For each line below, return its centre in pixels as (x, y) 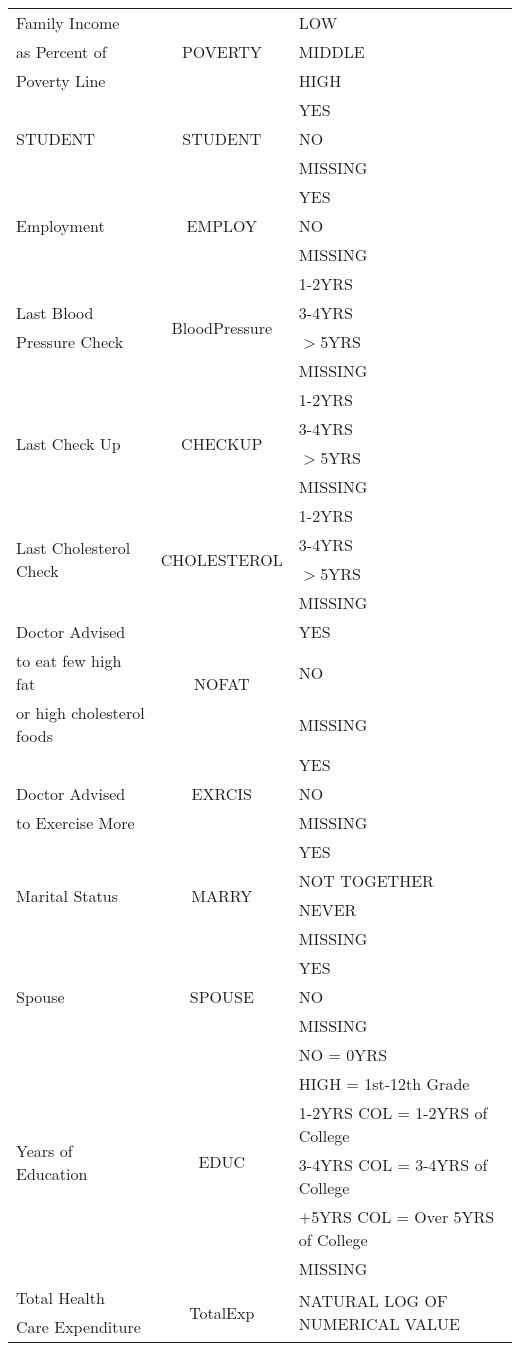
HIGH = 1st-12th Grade (384, 1083)
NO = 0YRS (343, 1054)
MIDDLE (331, 51)
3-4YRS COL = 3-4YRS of (393, 1164)
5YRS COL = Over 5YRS (403, 1216)
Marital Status (67, 895)
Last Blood (55, 312)
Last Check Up (68, 443)
